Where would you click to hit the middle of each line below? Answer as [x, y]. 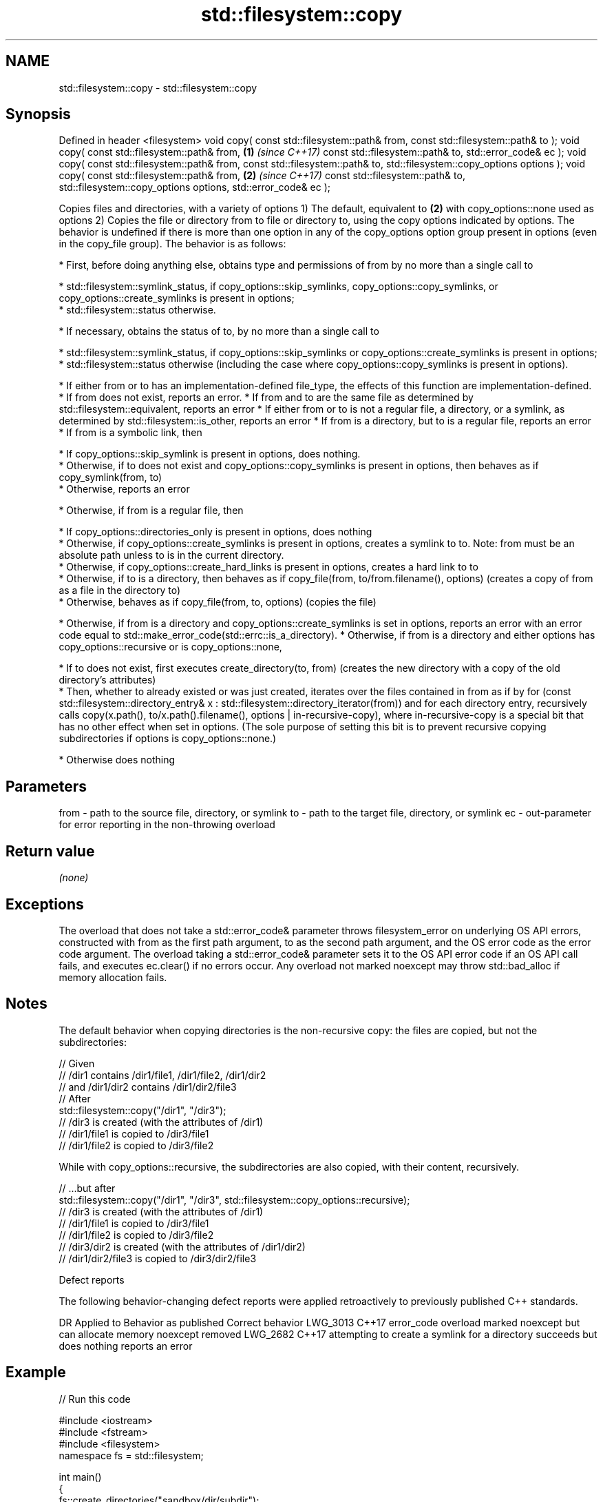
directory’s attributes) [107, 680]
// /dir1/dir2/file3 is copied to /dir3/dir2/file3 [158, 1258]
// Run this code [95, 1399]
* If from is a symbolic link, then [130, 433]
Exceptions [45, 904]
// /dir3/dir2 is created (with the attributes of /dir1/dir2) [182, 1246]
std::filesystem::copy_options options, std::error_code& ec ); [195, 187]
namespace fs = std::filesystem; [131, 1455]
